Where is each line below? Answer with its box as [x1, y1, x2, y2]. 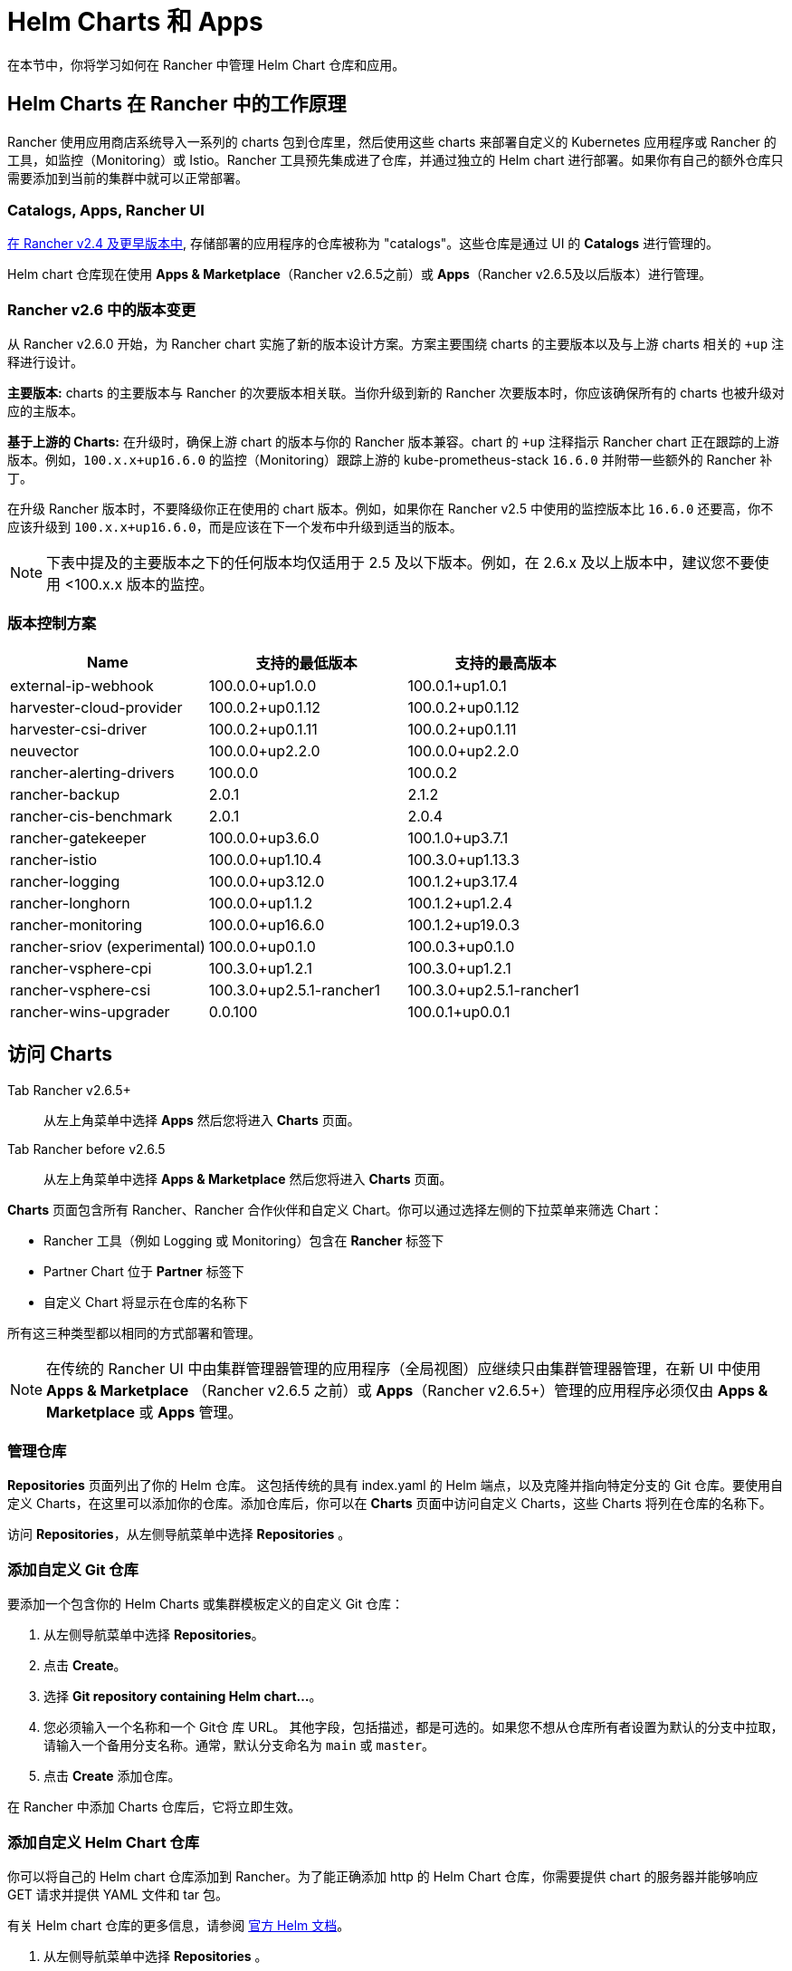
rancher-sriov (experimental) [10, 937, 205, 956]
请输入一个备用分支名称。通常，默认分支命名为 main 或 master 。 [43, 1737, 435, 1754]
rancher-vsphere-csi [10, 980, 151, 999]
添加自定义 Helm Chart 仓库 [7, 1832, 200, 1851]
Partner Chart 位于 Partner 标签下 [43, 1263, 244, 1279]
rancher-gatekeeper [10, 828, 147, 847]
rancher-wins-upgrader [10, 1002, 170, 1021]
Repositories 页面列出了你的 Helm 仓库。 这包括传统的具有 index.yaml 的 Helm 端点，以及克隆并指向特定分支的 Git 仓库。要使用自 [7, 1477, 784, 1494]
